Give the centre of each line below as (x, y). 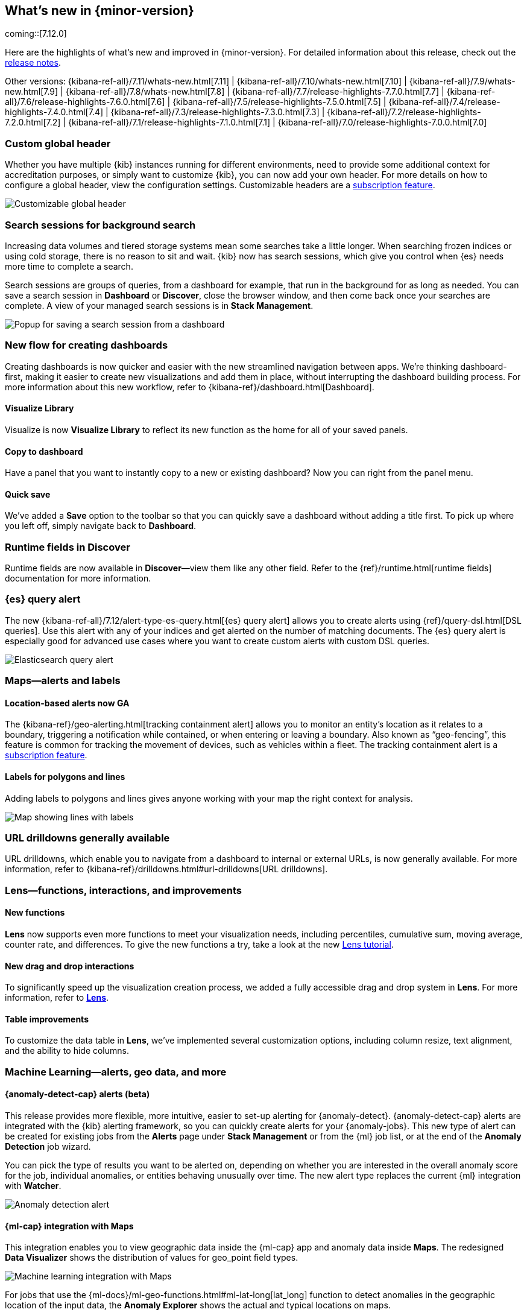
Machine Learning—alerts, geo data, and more (116, 1072)
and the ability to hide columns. (67, 1051)
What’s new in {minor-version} (99, 11)
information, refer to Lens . (57, 998)
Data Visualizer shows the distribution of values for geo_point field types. (152, 1258)
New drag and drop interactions (70, 966)
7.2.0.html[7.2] (33, 122)
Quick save (28, 494)
